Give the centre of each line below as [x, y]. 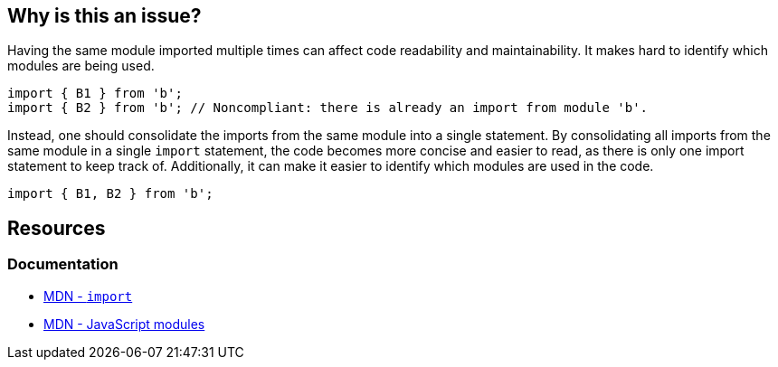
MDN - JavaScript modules [124, 324]
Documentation [63, 264]
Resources [57, 228]
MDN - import [88, 296]
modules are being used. [81, 66]
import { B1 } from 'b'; [95, 94]
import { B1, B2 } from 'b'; [110, 194]
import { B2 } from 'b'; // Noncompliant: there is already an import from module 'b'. [328, 108]
